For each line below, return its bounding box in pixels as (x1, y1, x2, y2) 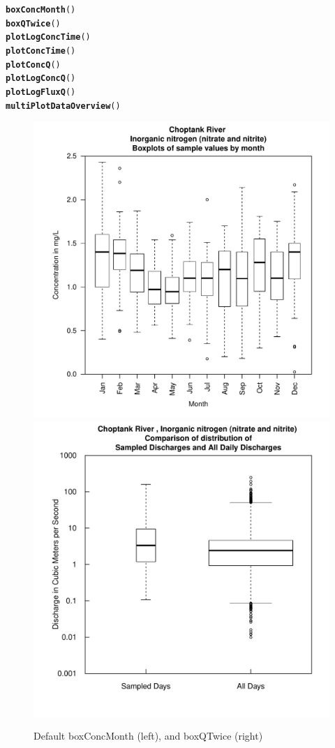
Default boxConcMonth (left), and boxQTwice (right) (33, 728, 263, 743)
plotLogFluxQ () (6, 87, 76, 97)
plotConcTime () (6, 45, 76, 56)
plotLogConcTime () (6, 32, 91, 43)
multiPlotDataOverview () (6, 100, 121, 111)
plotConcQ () (6, 59, 61, 70)
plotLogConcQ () (6, 73, 76, 84)
